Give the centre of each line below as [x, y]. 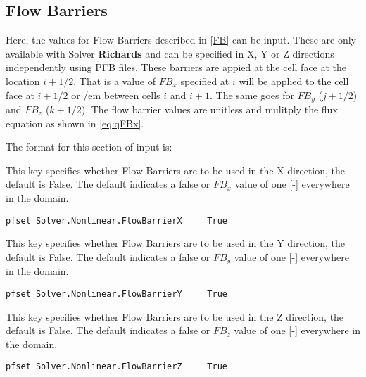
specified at [205, 81]
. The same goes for [252, 95]
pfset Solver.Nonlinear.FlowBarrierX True [116, 221]
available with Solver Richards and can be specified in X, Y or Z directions [170, 53]
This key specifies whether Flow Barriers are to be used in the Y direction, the [176, 243]
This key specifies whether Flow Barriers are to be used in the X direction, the [176, 170]
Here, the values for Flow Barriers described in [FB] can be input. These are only [181, 40]
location [23, 81]
